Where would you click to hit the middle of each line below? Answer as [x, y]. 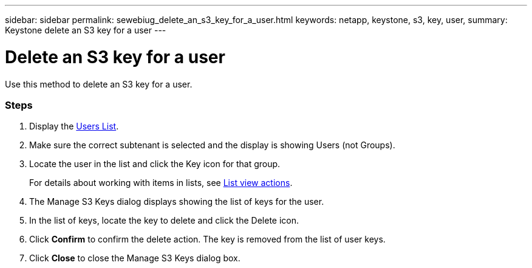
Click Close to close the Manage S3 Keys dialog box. [135, 258]
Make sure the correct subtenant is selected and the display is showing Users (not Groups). [212, 145]
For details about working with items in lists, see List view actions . [161, 183]
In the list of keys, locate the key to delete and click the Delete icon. [164, 221]
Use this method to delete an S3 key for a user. [99, 84]
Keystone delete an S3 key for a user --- [86, 30]
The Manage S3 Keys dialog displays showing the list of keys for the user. [177, 202]
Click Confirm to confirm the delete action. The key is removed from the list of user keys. [207, 239]
